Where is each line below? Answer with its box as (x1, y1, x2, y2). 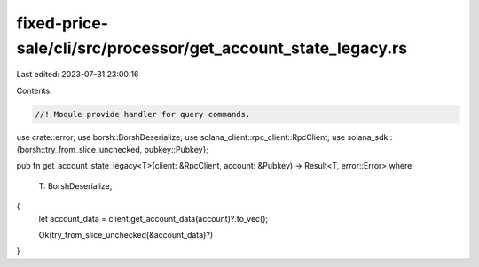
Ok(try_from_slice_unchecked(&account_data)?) (38, 230, 213, 240)
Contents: (16, 85, 52, 96)
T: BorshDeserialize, (38, 180, 113, 191)
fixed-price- (16, 13, 109, 33)
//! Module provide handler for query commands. (35, 109, 251, 119)
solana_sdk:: (347, 131, 393, 142)
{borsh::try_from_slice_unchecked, (16, 145, 143, 155)
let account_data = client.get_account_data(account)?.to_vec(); (38, 213, 269, 224)
